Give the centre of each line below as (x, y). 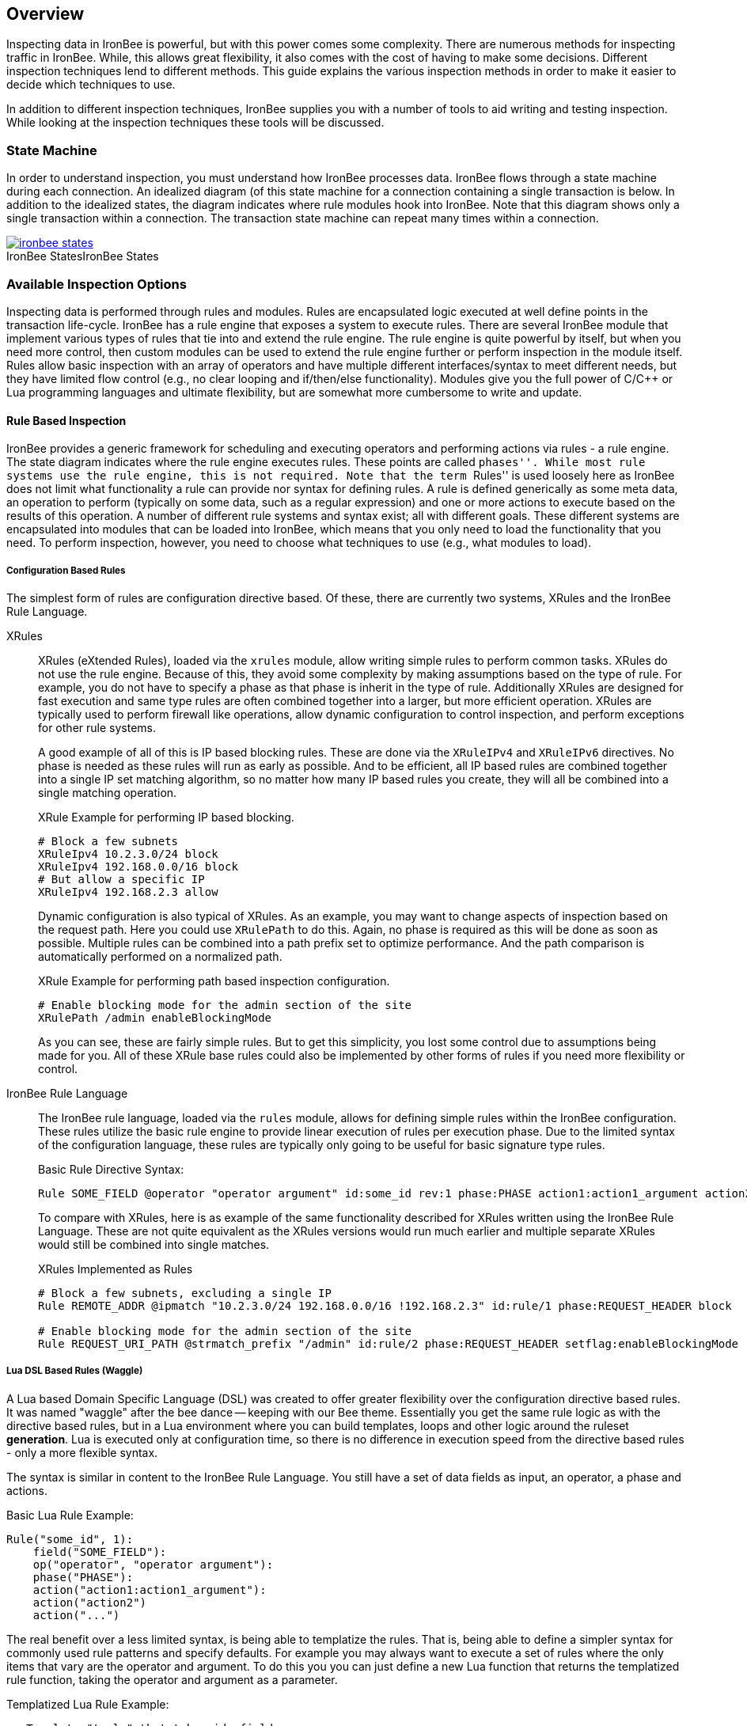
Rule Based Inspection (66, 420)
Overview (46, 14)
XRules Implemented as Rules (116, 1269)
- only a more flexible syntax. (82, 1452)
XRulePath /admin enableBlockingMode (155, 1017)
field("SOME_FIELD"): (100, 1552)
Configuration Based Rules (66, 570)
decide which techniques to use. (91, 85)
